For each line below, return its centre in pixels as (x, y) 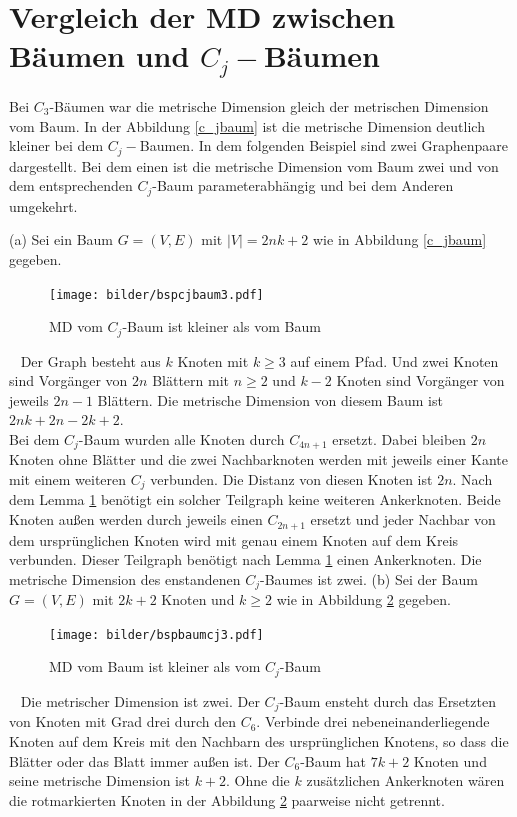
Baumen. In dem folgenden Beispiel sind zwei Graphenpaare (323, 145)
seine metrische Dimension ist (99, 780)
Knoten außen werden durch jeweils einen (136, 519)
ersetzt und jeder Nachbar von (403, 519)
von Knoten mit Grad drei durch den (122, 721)
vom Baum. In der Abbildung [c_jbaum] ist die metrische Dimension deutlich (247, 125)
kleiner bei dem (56, 145)
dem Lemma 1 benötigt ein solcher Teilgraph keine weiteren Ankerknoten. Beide (255, 499)
